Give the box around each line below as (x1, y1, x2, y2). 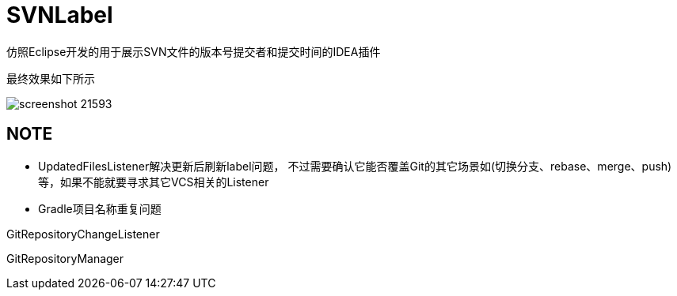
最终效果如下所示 (6, 71, 95, 85)
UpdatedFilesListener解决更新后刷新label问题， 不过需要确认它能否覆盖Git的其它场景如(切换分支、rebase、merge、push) (38, 159, 672, 173)
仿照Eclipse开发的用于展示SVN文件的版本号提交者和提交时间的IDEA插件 (6, 44, 381, 58)
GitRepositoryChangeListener (6, 227, 160, 241)
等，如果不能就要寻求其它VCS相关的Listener (38, 174, 269, 189)
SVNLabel (6, 2, 113, 28)
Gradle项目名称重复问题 (38, 201, 162, 215)
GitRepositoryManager (6, 251, 124, 265)
